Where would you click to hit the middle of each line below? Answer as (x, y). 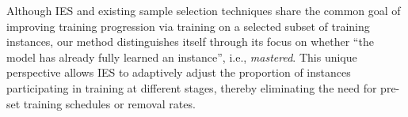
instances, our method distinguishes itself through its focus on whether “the (190, 42)
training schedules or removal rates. (109, 103)
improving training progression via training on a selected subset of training (188, 26)
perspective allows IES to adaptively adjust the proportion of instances (179, 72)
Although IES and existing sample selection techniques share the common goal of (204, 10)
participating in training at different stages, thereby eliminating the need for (192, 87)
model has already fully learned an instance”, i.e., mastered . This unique (182, 57)
